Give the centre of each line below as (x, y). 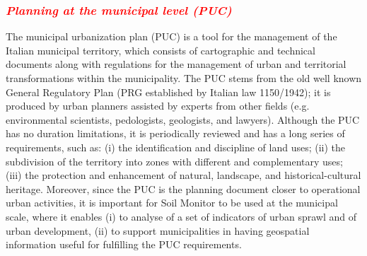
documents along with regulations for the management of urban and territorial (176, 64)
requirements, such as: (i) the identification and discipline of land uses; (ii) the (176, 147)
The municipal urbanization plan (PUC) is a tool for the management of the (171, 36)
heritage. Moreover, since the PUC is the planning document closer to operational (183, 188)
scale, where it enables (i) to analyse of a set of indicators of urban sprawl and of (181, 216)
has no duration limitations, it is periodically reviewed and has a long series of (175, 133)
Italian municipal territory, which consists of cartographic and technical (161, 50)
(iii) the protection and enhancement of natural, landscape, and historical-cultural (183, 175)
